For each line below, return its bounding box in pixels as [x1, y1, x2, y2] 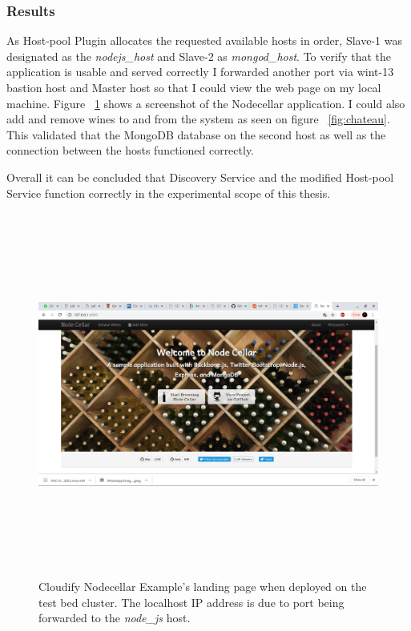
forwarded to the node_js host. [38, 609, 191, 626]
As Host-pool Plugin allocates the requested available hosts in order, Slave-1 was [6, 32, 402, 49]
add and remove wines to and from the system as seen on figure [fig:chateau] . [6, 111, 390, 127]
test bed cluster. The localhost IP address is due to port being [38, 593, 345, 610]
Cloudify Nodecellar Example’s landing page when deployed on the [38, 578, 367, 595]
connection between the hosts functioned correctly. [6, 142, 255, 159]
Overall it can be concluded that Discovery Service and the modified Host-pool [6, 168, 394, 185]
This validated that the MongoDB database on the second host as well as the [6, 126, 386, 143]
